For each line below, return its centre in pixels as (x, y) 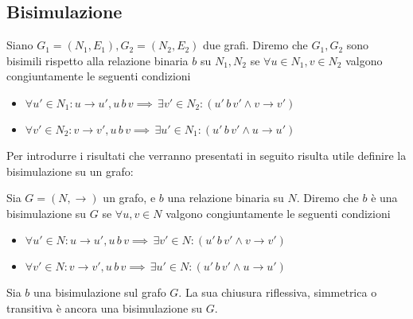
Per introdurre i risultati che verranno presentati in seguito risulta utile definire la (206, 155)
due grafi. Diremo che (255, 45)
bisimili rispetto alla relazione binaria (97, 60)
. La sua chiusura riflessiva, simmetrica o (278, 292)
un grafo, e (129, 198)
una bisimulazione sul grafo (100, 292)
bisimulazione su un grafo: (70, 171)
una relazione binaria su (226, 198)
